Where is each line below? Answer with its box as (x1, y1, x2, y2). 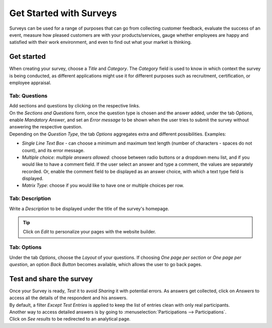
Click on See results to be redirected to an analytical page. (9, 316, 131, 322)
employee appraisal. (9, 80, 51, 86)
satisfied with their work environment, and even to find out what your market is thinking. (9, 39, 192, 45)
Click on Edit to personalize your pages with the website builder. (23, 229, 156, 235)
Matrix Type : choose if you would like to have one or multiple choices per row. (22, 182, 184, 188)
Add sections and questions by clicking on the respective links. (9, 103, 141, 109)
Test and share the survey (9, 275, 93, 283)
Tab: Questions (9, 92, 48, 99)
